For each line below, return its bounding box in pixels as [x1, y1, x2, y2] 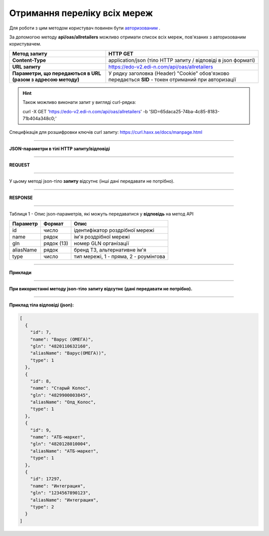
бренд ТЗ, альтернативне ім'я [74, 246, 146, 253]
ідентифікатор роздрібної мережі [74, 227, 154, 234]
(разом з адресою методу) [12, 76, 80, 83]
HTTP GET [108, 50, 134, 57]
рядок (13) [43, 240, 68, 247]
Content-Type [12, 56, 46, 63]
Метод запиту [12, 50, 47, 57]
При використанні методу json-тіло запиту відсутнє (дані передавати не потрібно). [9, 286, 193, 292]
